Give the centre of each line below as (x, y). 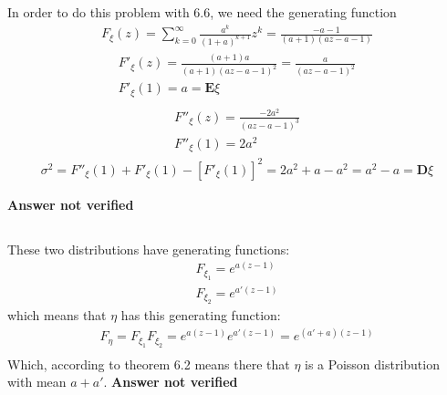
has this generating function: (201, 315)
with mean (37, 382)
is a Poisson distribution (372, 364)
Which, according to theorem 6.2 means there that (149, 364)
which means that (57, 315)
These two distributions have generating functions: (149, 249)
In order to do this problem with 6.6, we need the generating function (202, 12)
